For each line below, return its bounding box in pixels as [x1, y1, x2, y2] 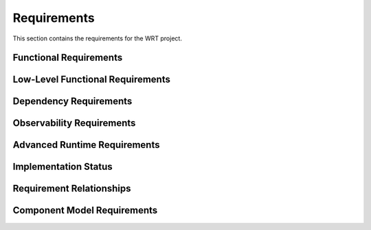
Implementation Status [12, 161, 113, 172]
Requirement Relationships [12, 183, 131, 194]
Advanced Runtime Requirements [12, 139, 160, 151]
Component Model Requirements [12, 205, 158, 216]
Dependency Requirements [12, 96, 133, 107]
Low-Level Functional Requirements [12, 74, 171, 86]
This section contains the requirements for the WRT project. [12, 34, 182, 42]
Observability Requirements [12, 117, 136, 129]
